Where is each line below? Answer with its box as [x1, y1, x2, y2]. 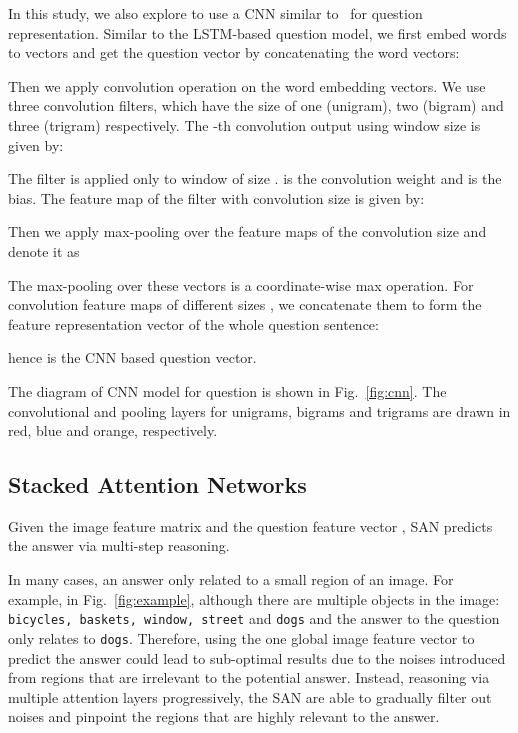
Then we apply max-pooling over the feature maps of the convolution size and [8, 221, 487, 242]
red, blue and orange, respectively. [8, 420, 218, 441]
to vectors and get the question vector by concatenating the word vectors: [8, 42, 460, 63]
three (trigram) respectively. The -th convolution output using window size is [8, 114, 481, 135]
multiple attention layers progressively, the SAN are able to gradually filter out [8, 686, 492, 707]
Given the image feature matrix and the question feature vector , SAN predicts [8, 515, 493, 536]
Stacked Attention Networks [8, 469, 307, 500]
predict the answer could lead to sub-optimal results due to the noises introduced [8, 647, 506, 668]
